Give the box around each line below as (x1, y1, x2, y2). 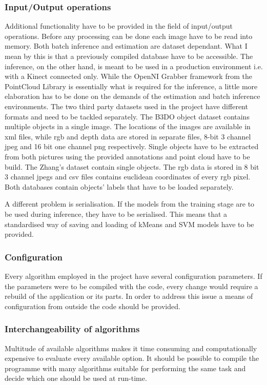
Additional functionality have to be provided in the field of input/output (5, 21, 233, 31)
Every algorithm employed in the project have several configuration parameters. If (5, 270, 262, 281)
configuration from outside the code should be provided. (5, 300, 180, 311)
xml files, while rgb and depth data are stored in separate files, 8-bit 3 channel (5, 131, 251, 141)
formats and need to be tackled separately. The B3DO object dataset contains (5, 111, 250, 121)
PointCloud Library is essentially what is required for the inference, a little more (5, 80, 258, 91)
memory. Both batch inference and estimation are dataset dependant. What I (5, 40, 248, 51)
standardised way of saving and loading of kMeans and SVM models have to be (5, 218, 254, 229)
